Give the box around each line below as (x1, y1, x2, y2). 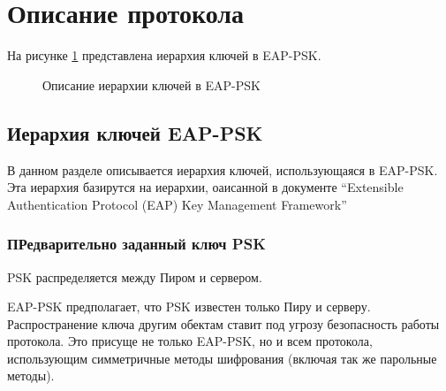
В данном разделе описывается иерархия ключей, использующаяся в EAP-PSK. (7, 160, 438, 179)
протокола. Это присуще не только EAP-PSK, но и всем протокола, (7, 332, 373, 350)
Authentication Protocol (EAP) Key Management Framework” (7, 195, 347, 213)
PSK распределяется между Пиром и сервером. (7, 267, 262, 286)
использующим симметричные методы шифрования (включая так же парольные (7, 349, 437, 367)
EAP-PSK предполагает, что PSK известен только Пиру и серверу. (7, 297, 371, 316)
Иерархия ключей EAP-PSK (7, 119, 263, 146)
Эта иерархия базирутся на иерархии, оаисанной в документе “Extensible (7, 178, 404, 196)
